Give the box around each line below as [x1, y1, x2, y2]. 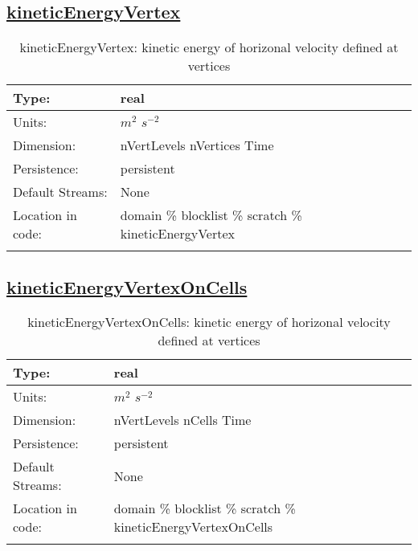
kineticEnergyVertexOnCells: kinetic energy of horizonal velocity [27, 312, 391, 332]
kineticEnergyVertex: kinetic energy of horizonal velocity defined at [19, 38, 399, 57]
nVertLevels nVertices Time [120, 136, 274, 155]
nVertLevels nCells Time [113, 410, 252, 430]
